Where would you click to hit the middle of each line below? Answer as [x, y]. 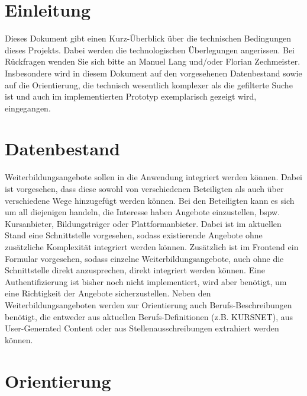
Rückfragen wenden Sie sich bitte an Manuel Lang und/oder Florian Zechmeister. [153, 61]
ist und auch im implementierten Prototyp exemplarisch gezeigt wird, [131, 96]
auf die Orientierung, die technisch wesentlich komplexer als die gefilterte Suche [149, 84]
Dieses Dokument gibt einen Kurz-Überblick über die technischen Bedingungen [148, 38]
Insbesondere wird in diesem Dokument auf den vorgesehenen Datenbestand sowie [153, 73]
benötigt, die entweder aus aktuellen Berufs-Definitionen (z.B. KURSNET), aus [149, 316]
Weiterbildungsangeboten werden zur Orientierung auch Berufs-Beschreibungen [148, 304]
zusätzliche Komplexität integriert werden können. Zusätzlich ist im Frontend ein [152, 246]
